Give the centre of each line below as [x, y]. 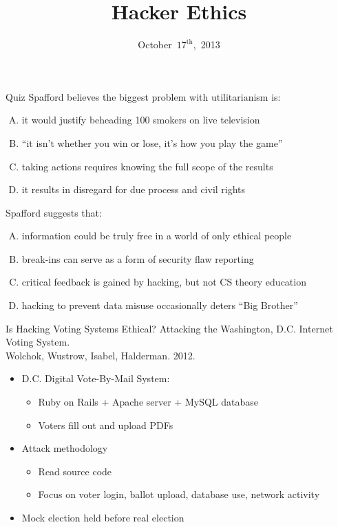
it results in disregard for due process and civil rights [134, 189]
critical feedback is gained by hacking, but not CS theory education [164, 282]
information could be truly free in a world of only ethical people [157, 236]
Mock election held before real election [103, 517]
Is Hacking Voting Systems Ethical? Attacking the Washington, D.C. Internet [169, 328]
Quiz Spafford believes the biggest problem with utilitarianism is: [143, 96]
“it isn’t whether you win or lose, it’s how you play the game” [152, 142]
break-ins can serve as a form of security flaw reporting [138, 258]
